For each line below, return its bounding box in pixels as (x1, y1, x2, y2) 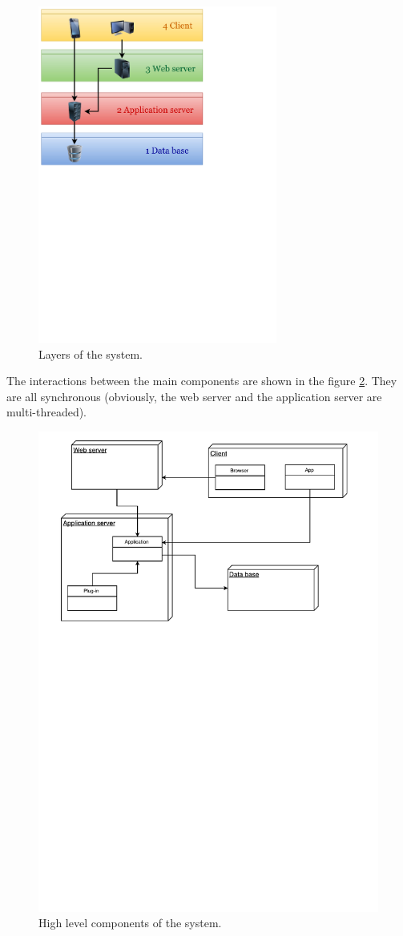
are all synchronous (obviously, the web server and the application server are (6, 388, 382, 404)
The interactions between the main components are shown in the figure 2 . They (6, 372, 397, 389)
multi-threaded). (6, 404, 87, 420)
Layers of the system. (38, 345, 143, 362)
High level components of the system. (38, 914, 222, 931)
